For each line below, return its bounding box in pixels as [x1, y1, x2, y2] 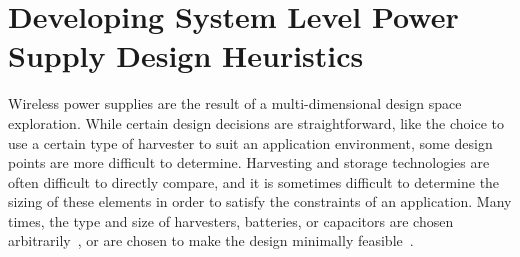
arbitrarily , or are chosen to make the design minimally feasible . [8, 230, 414, 251]
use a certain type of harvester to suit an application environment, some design [8, 132, 493, 153]
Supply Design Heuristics [8, 35, 364, 76]
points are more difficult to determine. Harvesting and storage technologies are [8, 152, 490, 173]
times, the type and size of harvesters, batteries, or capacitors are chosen [8, 210, 454, 231]
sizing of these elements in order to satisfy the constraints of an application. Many [8, 191, 512, 212]
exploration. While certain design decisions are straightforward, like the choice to [8, 112, 504, 133]
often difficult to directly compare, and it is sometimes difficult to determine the [8, 171, 500, 192]
